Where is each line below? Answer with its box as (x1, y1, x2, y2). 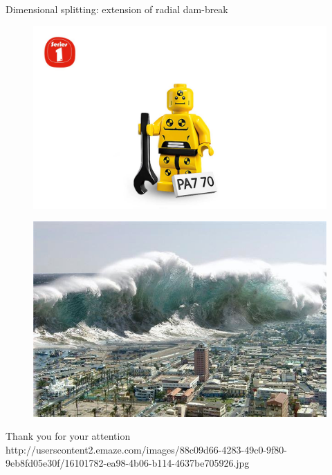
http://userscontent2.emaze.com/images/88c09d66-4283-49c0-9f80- (6, 442, 287, 456)
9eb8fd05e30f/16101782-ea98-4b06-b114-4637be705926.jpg (6, 456, 250, 470)
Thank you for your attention (6, 429, 131, 443)
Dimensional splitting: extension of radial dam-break (6, 2, 228, 16)
